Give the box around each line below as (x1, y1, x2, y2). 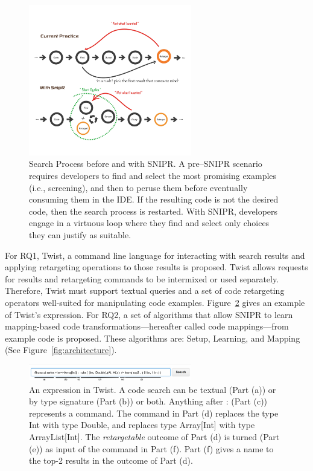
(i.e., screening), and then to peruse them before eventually (29, 181, 248, 193)
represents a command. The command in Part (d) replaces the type (29, 406, 279, 419)
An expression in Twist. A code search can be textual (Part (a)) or (29, 383, 276, 395)
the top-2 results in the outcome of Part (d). (29, 454, 193, 467)
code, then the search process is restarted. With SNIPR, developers (29, 204, 278, 217)
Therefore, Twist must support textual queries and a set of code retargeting (5, 284, 285, 297)
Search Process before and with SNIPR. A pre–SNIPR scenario (29, 157, 262, 170)
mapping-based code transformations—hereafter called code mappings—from (5, 320, 289, 333)
